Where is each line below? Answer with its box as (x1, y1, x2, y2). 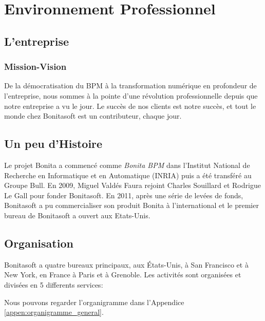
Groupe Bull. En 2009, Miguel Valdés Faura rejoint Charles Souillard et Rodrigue (4, 180, 261, 191)
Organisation (4, 235, 73, 251)
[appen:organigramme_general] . (4, 307, 104, 317)
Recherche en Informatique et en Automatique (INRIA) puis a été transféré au (4, 169, 252, 180)
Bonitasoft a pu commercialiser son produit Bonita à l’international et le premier (4, 200, 259, 211)
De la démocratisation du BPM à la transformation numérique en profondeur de (4, 80, 257, 91)
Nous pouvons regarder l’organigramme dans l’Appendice (4, 296, 184, 307)
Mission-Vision (4, 60, 67, 73)
